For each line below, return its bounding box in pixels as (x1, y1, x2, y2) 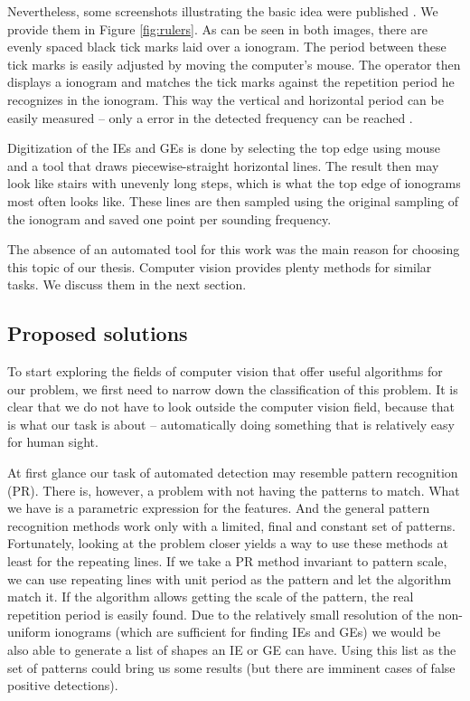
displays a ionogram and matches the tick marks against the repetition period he (7, 72, 455, 91)
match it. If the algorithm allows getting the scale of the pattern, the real (7, 587, 414, 606)
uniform (7, 622, 51, 641)
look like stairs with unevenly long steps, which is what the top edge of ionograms (7, 174, 461, 193)
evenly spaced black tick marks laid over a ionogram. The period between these (7, 37, 446, 56)
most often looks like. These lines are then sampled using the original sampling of (7, 191, 459, 210)
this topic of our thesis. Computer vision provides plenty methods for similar (7, 257, 432, 276)
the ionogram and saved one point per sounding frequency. (7, 209, 332, 228)
